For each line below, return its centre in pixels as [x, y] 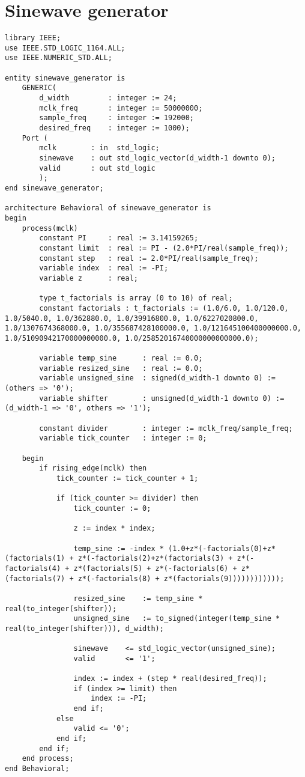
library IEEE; [33, 38]
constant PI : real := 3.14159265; [119, 238]
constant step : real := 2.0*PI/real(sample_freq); [149, 258]
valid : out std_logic [97, 168]
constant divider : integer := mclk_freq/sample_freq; [166, 428]
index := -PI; [119, 699]
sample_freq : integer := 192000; [116, 118]
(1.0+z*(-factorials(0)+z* [222, 548]
